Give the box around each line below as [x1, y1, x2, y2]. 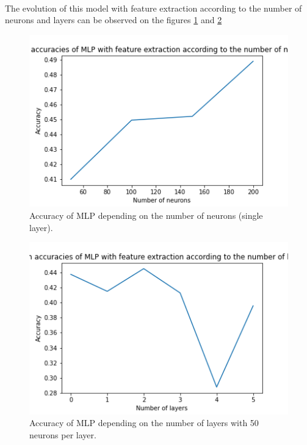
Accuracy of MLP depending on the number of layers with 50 [29, 416, 259, 429]
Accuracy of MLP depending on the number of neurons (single [29, 209, 263, 222]
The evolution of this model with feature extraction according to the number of [5, 1, 302, 14]
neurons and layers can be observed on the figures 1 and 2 [5, 13, 222, 26]
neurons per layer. [29, 429, 96, 441]
